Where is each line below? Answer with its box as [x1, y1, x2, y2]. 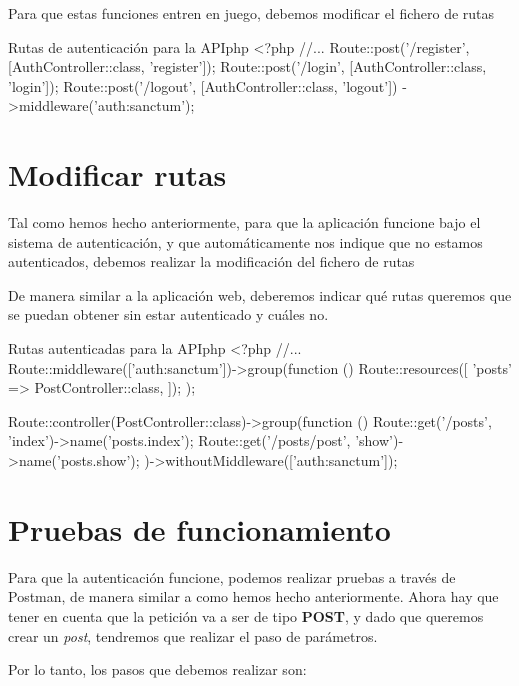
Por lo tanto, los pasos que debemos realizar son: [8, 659, 307, 680]
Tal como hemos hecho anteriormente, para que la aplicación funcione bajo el [8, 212, 481, 233]
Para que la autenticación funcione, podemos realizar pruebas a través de [8, 566, 456, 587]
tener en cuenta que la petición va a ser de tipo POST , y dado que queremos [8, 605, 484, 626]
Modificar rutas [8, 154, 227, 195]
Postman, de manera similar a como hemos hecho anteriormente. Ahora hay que [8, 586, 499, 607]
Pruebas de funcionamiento [8, 508, 391, 549]
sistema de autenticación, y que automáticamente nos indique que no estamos [8, 231, 483, 252]
